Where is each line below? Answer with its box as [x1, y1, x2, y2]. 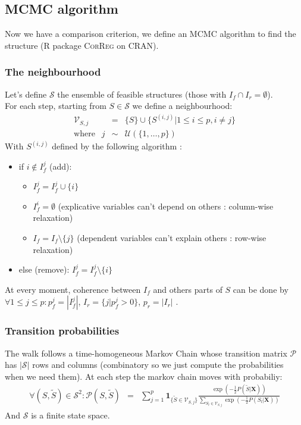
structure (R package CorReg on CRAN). [5, 39, 159, 51]
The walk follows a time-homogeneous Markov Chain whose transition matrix [5, 346, 287, 359]
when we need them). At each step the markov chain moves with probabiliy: [5, 370, 283, 382]
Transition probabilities [5, 323, 120, 338]
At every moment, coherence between [5, 283, 141, 295]
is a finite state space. [31, 408, 110, 421]
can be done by [233, 283, 289, 295]
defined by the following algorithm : [52, 140, 182, 152]
